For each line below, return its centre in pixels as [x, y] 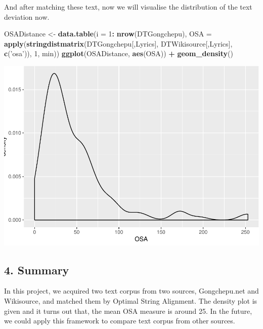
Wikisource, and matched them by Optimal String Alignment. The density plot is [131, 301]
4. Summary [37, 270]
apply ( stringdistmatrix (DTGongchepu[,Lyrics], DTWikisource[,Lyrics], [118, 43]
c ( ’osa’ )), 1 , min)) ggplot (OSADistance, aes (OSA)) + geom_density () [119, 53]
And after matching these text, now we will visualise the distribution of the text [128, 7]
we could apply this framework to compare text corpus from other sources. [120, 321]
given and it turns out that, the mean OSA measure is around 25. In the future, [128, 311]
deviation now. [27, 16]
